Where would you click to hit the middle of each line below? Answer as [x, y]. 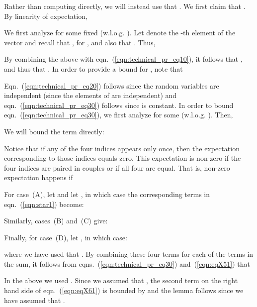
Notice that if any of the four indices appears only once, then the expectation [122, 148]
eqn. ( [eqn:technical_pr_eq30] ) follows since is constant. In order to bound [119, 105]
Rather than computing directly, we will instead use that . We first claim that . [125, 6]
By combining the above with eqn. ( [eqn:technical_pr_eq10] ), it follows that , [123, 59]
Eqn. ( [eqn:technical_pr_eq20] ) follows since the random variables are [112, 85]
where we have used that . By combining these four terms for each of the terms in [129, 254]
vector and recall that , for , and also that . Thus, [80, 42]
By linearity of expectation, [46, 16]
